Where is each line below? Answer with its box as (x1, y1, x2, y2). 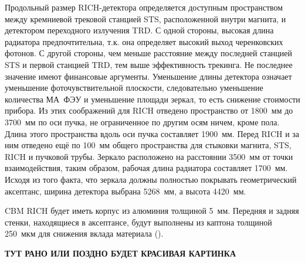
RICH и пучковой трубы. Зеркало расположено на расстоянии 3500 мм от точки (5, 150, 293, 162)
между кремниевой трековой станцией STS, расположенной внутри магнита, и (5, 12, 286, 25)
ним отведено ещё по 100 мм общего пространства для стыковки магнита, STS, (5, 139, 292, 151)
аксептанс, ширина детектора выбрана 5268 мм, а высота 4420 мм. (5, 185, 246, 197)
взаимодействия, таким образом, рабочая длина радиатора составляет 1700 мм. (5, 162, 288, 174)
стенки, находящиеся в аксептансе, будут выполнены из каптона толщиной (5, 216, 272, 228)
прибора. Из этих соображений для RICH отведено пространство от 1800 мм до (5, 104, 293, 117)
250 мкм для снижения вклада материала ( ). (5, 227, 164, 240)
